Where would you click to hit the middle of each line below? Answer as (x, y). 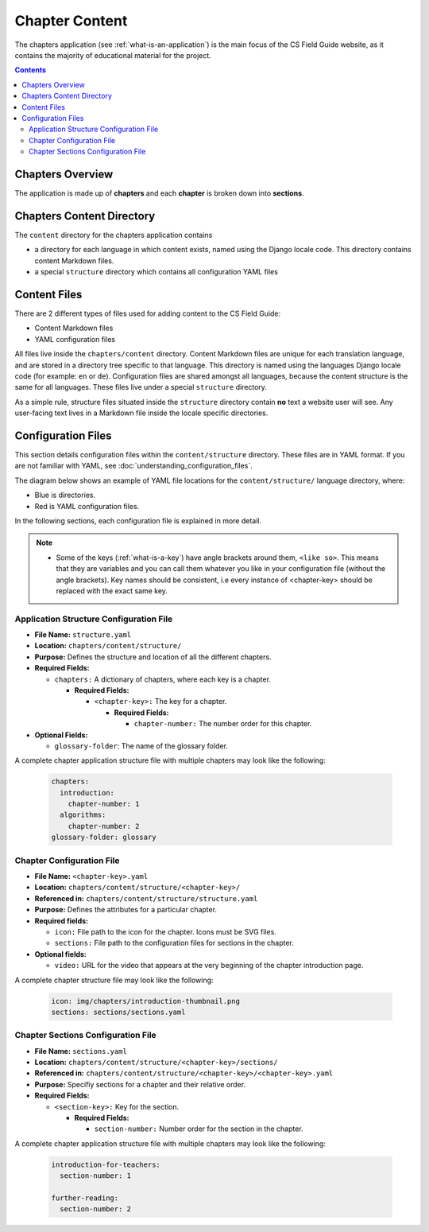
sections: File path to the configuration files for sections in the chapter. (174, 943)
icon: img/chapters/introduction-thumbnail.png (145, 1001)
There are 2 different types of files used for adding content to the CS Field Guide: (148, 313)
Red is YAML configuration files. (87, 506)
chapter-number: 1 (104, 804)
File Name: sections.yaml (81, 1051)
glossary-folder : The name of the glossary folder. (141, 746)
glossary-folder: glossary (104, 838)
